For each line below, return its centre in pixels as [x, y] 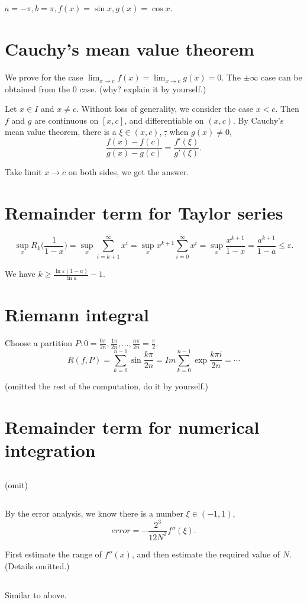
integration [50, 449]
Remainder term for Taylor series [144, 212]
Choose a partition [39, 343]
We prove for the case [44, 77]
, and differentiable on [164, 120]
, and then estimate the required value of [206, 554]
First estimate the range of [53, 554]
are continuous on [67, 120]
